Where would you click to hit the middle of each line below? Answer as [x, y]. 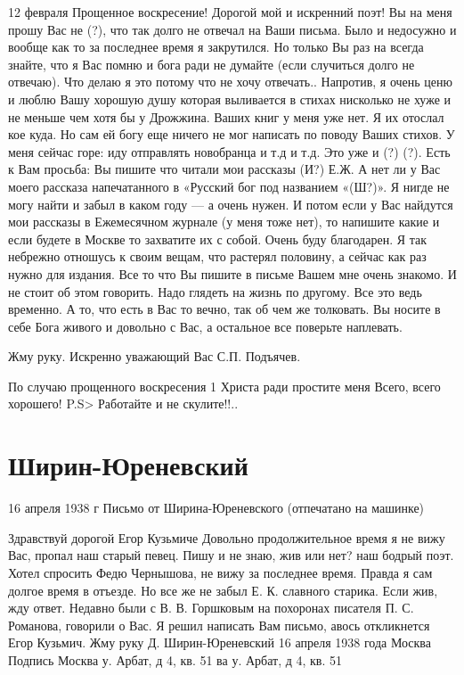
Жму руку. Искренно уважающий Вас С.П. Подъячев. [155, 356]
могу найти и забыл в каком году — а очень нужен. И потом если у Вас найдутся [231, 204]
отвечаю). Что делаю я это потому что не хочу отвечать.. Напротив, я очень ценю [230, 82]
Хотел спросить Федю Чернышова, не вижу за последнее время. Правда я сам [220, 572]
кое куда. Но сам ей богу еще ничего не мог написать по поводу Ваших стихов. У [232, 134]
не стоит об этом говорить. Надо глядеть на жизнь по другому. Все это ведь [215, 291]
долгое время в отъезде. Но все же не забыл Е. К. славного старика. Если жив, [223, 590]
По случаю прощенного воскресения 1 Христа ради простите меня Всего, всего [224, 386]
